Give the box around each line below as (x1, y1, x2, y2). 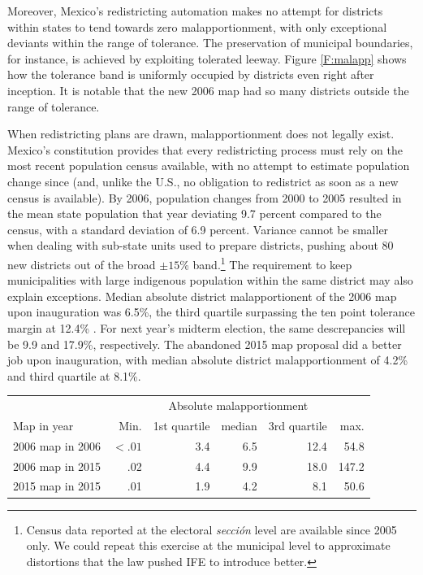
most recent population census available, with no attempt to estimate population (7, 157, 410, 174)
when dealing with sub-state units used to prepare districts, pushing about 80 (7, 237, 394, 254)
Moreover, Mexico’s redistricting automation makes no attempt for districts (7, 2, 383, 19)
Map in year (13, 416, 74, 433)
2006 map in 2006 (13, 437, 101, 454)
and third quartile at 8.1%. (7, 367, 141, 384)
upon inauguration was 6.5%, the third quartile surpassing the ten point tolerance (7, 303, 415, 320)
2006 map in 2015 (13, 457, 101, 474)
